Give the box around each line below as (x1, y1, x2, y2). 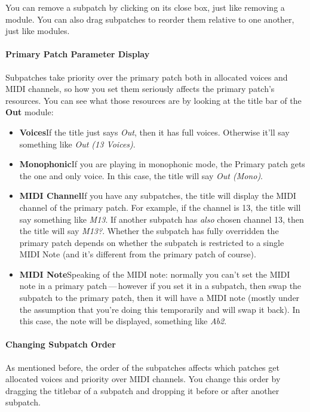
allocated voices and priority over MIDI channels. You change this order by (5, 373, 281, 385)
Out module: (5, 106, 54, 118)
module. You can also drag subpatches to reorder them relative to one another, (5, 13, 294, 25)
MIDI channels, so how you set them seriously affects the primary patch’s (5, 82, 275, 95)
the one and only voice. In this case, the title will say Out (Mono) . (19, 169, 263, 182)
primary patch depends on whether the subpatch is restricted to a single (19, 236, 284, 248)
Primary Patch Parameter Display (5, 48, 150, 60)
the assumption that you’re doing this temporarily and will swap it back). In (19, 303, 300, 315)
